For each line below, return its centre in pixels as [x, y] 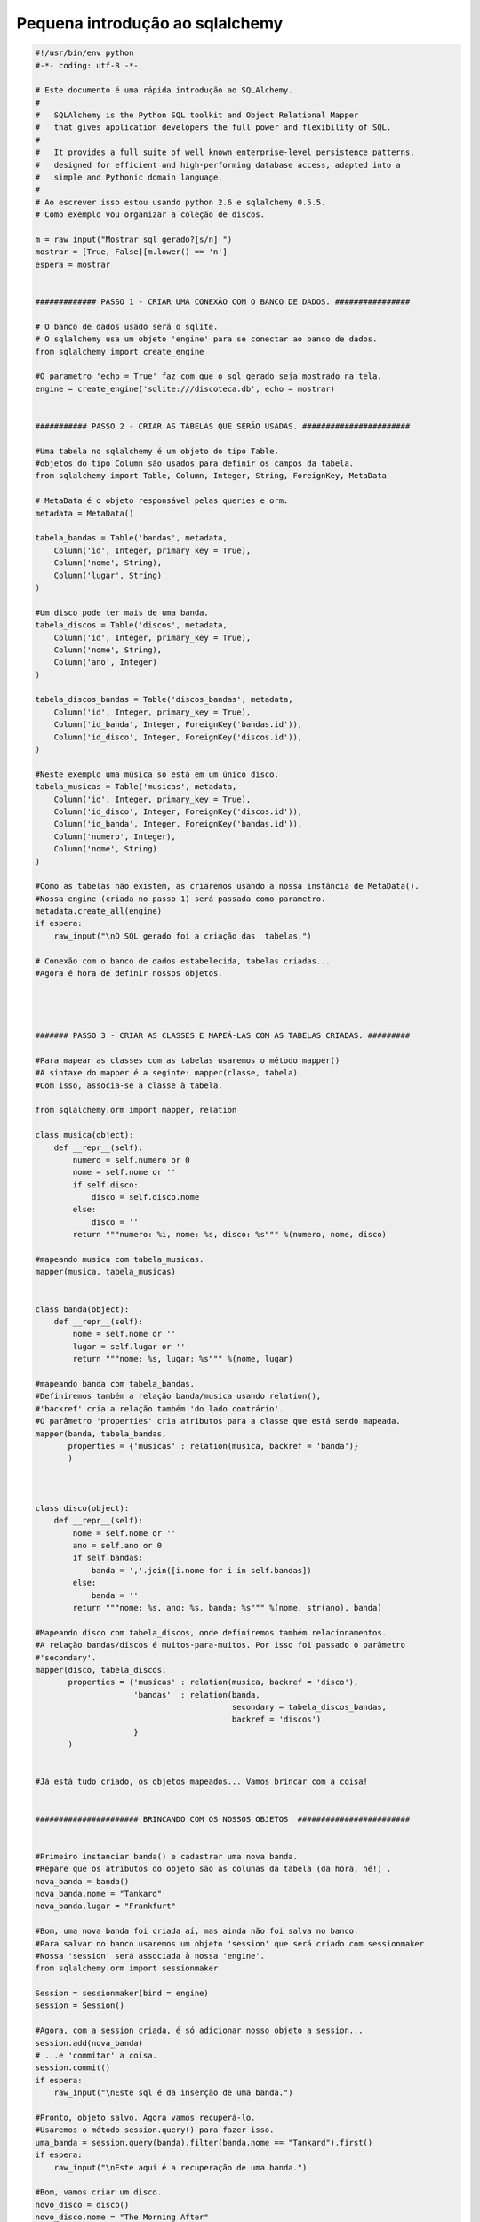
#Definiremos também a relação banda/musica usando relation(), [178, 1396]
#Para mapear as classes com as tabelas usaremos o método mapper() [188, 1060]
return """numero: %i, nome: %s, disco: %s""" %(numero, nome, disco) [229, 1235]
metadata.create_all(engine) [99, 911]
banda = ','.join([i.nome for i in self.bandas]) [201, 1570]
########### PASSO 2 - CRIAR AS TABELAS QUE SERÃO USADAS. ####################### [223, 426]
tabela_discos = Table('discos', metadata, [132, 625]
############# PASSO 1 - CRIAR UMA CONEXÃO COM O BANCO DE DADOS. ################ [223, 301]
